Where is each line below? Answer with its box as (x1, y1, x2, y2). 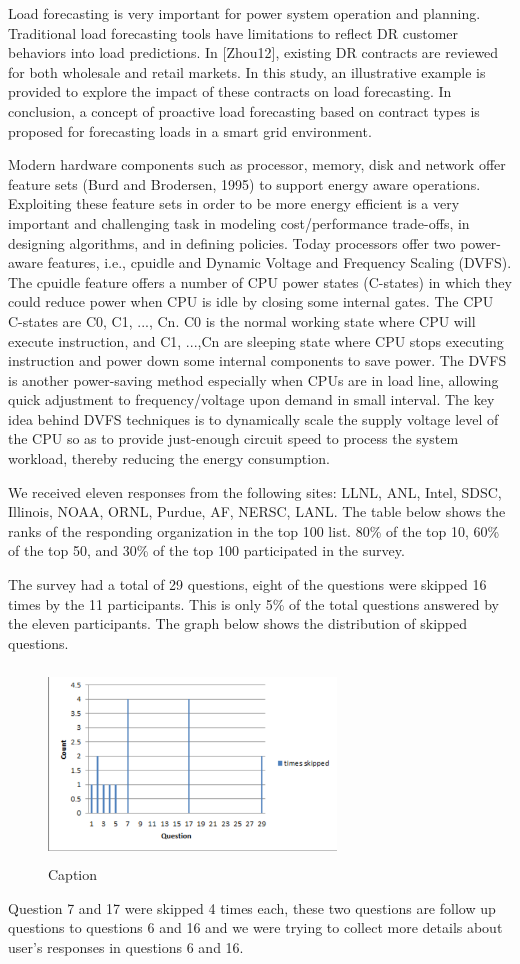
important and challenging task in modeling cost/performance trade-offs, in (8, 212, 470, 233)
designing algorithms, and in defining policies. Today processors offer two (8, 232, 456, 253)
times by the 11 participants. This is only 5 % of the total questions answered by (8, 593, 499, 614)
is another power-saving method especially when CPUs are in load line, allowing (8, 369, 499, 390)
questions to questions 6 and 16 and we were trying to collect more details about (8, 917, 503, 938)
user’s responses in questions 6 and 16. (8, 936, 244, 957)
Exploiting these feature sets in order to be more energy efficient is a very (8, 193, 460, 214)
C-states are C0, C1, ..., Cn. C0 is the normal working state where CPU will (8, 310, 476, 331)
